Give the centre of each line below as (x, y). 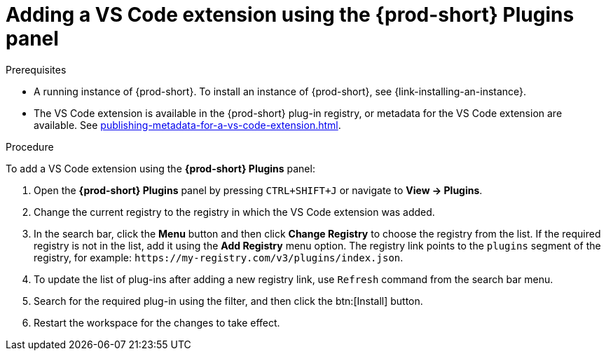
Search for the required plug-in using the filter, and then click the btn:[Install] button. (228, 301)
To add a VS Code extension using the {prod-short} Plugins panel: (160, 168)
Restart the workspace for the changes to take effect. (157, 322)
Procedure (30, 146)
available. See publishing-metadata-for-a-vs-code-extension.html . (187, 125)
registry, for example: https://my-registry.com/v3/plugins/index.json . (219, 257)
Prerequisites (36, 69)
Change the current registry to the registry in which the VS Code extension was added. (234, 212)
